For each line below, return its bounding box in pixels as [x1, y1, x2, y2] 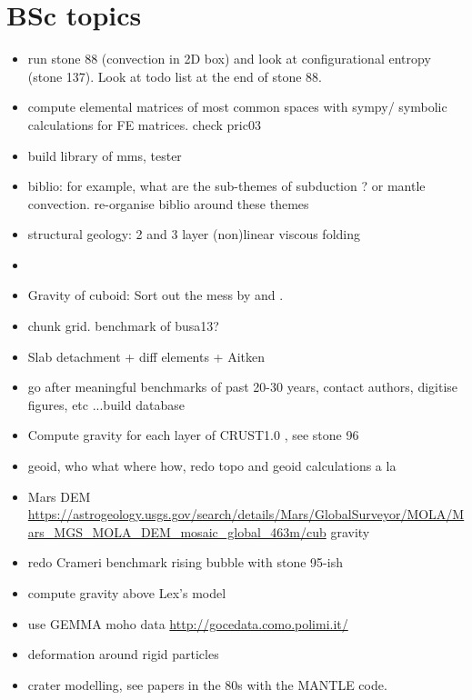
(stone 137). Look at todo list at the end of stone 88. [27, 66, 322, 85]
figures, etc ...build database [27, 395, 185, 414]
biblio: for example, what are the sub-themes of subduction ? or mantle [27, 176, 426, 195]
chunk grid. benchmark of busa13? [27, 316, 219, 335]
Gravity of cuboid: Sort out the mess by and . [27, 285, 284, 305]
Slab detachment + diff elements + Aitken [27, 346, 266, 365]
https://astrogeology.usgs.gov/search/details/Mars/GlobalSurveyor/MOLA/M [27, 505, 465, 524]
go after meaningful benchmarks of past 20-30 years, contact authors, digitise [27, 377, 458, 396]
